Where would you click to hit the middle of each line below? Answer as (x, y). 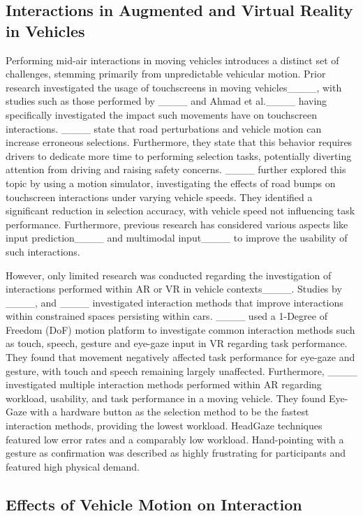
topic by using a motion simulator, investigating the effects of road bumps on (171, 183)
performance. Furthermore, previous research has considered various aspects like (177, 224)
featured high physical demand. (73, 466)
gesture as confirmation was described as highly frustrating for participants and (176, 453)
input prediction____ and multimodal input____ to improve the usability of (177, 238)
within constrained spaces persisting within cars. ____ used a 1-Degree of (166, 316)
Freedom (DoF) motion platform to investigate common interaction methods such (180, 329)
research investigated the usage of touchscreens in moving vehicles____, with (174, 87)
